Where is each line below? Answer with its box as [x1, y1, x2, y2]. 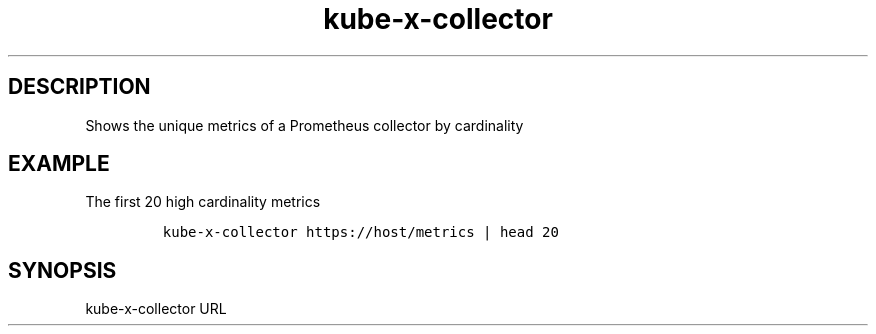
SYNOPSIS [8, 257, 117, 283]
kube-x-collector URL [85, 300, 227, 318]
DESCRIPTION [8, 74, 151, 100]
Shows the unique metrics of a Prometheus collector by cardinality [85, 116, 524, 134]
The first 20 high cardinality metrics [85, 193, 321, 211]
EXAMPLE [8, 151, 110, 177]
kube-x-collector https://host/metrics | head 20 [162, 224, 559, 241]
